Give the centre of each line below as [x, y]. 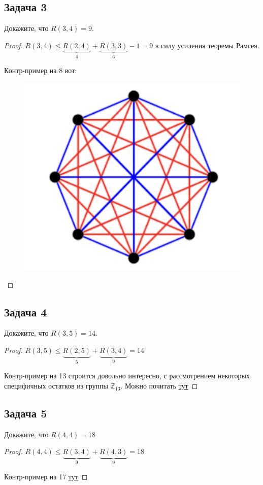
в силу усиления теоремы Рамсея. [207, 45]
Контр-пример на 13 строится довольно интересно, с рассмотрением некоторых [127, 376]
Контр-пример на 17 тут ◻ [46, 476]
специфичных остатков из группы [56, 386]
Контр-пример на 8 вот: [41, 70]
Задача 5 [26, 413]
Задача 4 [26, 312]
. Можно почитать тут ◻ [159, 386]
